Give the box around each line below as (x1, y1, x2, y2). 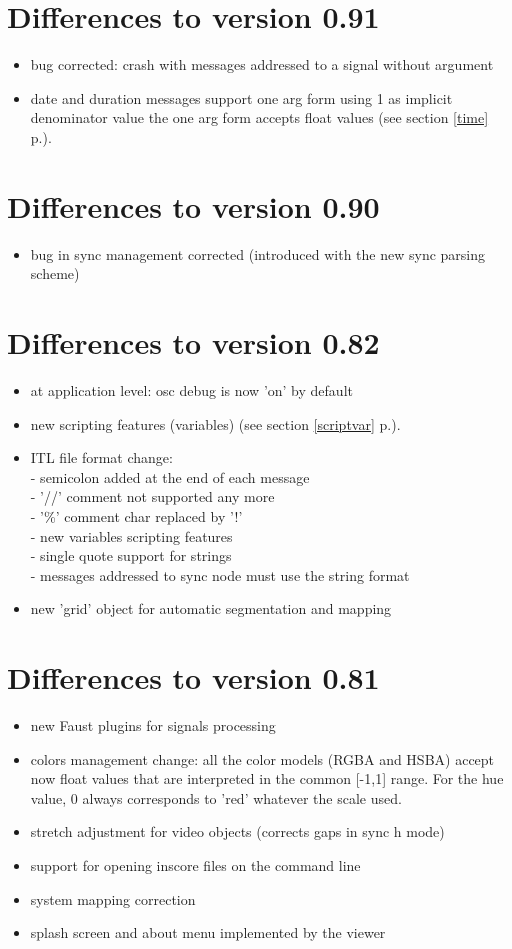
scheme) (30, 263, 80, 284)
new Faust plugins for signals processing (30, 715, 276, 735)
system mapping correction (30, 888, 196, 909)
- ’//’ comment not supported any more (30, 486, 275, 507)
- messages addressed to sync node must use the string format (30, 564, 410, 585)
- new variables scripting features (30, 525, 233, 546)
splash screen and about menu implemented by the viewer (30, 922, 386, 943)
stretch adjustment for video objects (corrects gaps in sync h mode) (30, 821, 445, 842)
